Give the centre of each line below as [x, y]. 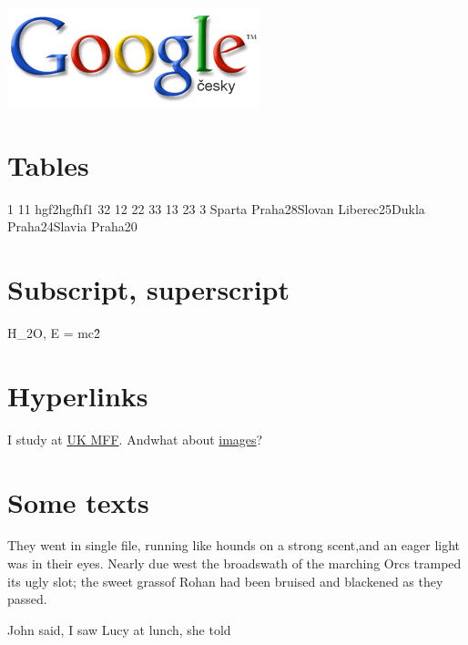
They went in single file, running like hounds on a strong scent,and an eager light [234, 545]
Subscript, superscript [149, 289]
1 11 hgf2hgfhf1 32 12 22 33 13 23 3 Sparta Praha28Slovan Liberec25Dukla [216, 208]
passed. [27, 599]
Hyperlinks [78, 395]
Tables [48, 164]
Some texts [78, 502]
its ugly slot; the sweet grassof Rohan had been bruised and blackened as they [225, 581]
